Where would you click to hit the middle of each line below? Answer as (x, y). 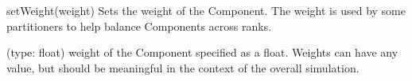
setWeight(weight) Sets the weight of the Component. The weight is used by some (206, 10)
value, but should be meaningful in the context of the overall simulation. (183, 67)
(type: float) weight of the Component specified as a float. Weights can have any (202, 52)
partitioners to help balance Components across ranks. (139, 26)
